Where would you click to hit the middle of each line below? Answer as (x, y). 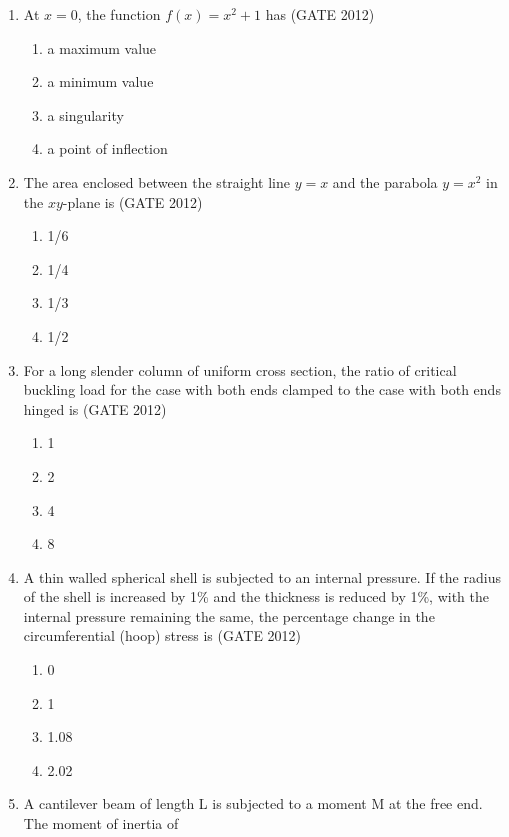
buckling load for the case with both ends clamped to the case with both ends (262, 389)
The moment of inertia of (101, 823)
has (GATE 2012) (320, 14)
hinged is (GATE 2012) (95, 408)
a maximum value (102, 47)
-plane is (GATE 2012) (132, 201)
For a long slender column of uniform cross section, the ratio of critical (240, 369)
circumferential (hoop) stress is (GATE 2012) (162, 635)
